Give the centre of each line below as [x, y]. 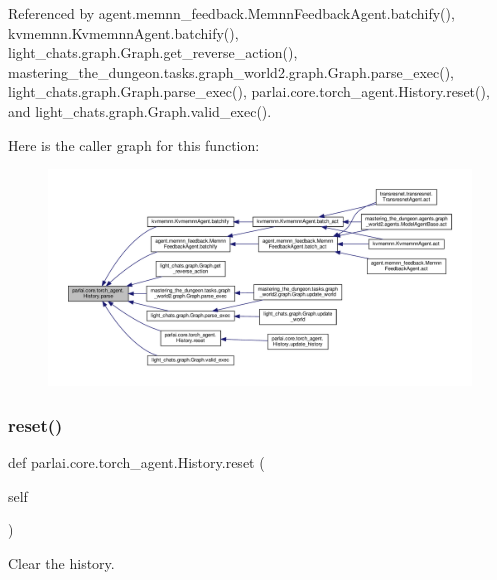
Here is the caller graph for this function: [134, 144]
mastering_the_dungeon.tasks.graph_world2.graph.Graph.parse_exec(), [231, 71]
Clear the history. [61, 562]
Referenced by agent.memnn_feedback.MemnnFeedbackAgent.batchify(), [231, 13]
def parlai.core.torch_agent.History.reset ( [136, 461]
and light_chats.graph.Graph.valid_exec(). [140, 110]
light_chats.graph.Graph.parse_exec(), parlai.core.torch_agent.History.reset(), [249, 91]
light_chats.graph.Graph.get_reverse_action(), [153, 52]
